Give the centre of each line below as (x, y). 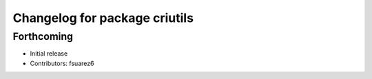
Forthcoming (43, 36)
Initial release (49, 54)
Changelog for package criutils (103, 18)
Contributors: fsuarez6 (62, 63)
